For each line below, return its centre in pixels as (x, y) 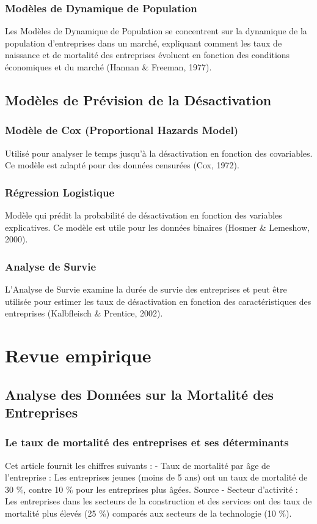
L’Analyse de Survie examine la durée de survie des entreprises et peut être (146, 289)
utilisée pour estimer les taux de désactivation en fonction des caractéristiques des (158, 301)
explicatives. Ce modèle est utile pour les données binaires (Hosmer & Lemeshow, (157, 227)
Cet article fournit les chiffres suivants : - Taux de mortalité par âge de (138, 465)
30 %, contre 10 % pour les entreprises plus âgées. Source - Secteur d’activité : (151, 489)
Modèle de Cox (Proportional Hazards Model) (122, 130)
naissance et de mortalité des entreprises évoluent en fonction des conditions (148, 55)
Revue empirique (78, 355)
